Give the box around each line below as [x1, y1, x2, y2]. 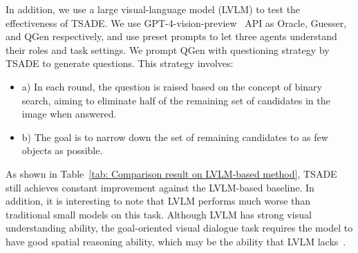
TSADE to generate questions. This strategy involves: [6, 56, 234, 71]
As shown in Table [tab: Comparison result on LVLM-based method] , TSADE [6, 166, 337, 180]
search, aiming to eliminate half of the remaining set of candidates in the [21, 93, 330, 107]
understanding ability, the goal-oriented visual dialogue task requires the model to [6, 221, 353, 235]
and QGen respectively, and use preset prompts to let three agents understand [6, 29, 337, 44]
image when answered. [21, 106, 117, 121]
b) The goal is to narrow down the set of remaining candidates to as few [21, 129, 328, 144]
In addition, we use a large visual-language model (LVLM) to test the [6, 2, 301, 16]
